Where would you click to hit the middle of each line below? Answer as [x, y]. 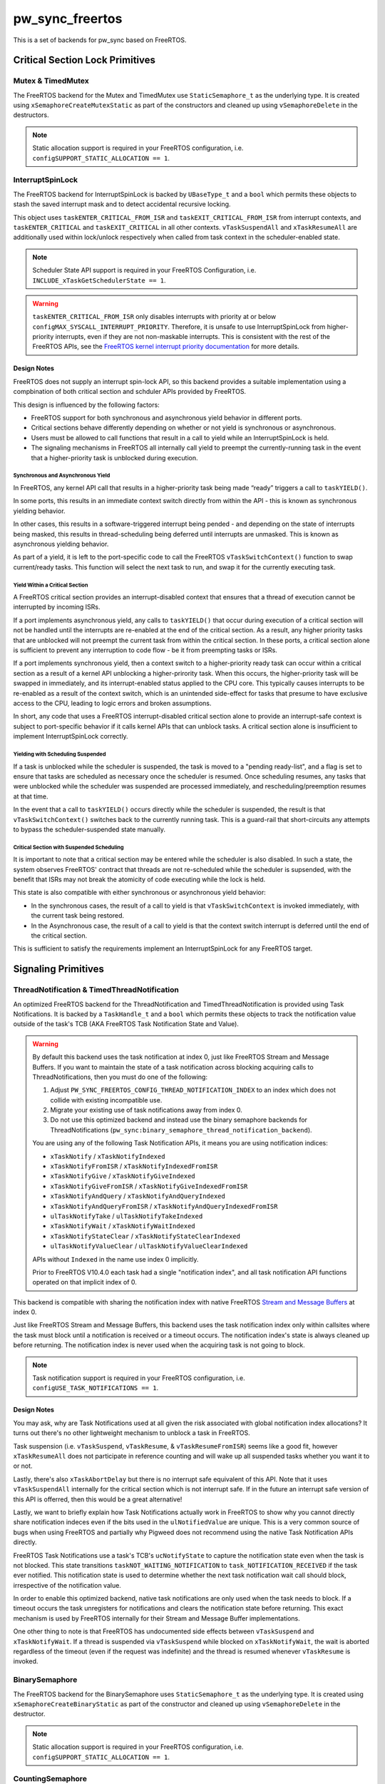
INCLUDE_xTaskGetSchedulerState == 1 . [99, 280]
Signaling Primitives [59, 969]
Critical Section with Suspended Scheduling [68, 847]
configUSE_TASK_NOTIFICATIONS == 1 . [96, 1388]
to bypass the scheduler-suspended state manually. [89, 829]
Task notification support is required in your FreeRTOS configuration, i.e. [139, 1378]
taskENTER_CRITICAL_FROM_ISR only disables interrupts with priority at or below [154, 317]
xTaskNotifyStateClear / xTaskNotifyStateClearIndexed [145, 1236]
